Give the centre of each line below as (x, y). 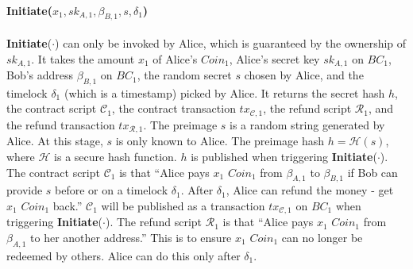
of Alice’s (175, 58)
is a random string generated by (307, 124)
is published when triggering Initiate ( (284, 156)
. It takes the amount (83, 58)
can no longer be (322, 237)
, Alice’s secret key (274, 58)
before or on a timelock (112, 190)
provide (25, 190)
